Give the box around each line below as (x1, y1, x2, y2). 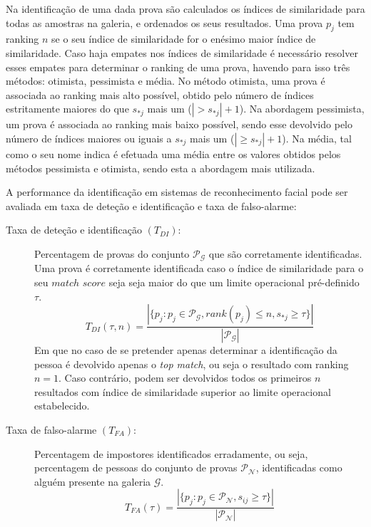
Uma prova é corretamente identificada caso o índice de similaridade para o (34, 261, 364, 276)
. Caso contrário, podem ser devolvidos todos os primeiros (59, 370, 312, 385)
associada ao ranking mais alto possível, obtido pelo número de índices (6, 87, 314, 102)
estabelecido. (34, 398, 90, 413)
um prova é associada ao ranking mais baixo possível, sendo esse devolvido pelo (6, 117, 352, 132)
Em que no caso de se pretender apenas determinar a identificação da (34, 343, 337, 358)
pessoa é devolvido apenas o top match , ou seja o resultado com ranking (34, 356, 349, 371)
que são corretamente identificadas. (208, 246, 362, 261)
